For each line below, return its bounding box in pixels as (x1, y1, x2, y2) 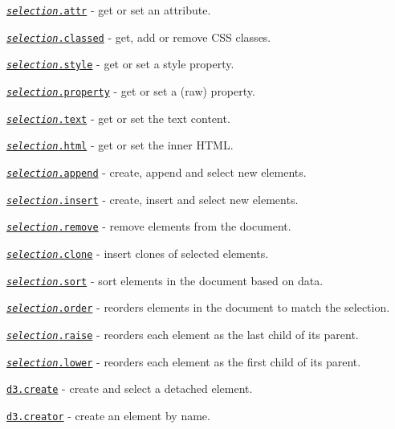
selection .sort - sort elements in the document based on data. (6, 272, 324, 288)
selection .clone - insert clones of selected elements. (6, 244, 269, 261)
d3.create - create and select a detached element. (6, 380, 253, 397)
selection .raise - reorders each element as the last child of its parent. (6, 325, 359, 342)
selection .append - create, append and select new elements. (6, 163, 307, 180)
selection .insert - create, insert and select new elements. (6, 190, 299, 207)
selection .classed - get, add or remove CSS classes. (6, 28, 271, 45)
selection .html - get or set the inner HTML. (6, 137, 234, 153)
